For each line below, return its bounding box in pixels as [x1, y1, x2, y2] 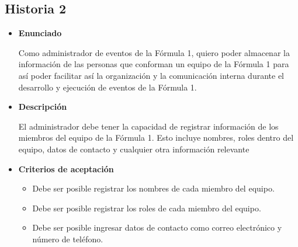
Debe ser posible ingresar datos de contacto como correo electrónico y [32, 221, 282, 234]
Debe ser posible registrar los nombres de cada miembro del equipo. [32, 182, 275, 194]
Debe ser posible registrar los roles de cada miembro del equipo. [32, 201, 261, 214]
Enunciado [18, 27, 62, 39]
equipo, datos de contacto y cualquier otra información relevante [18, 142, 250, 155]
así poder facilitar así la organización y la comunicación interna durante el [18, 69, 284, 81]
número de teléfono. [32, 232, 103, 245]
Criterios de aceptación [18, 162, 114, 175]
